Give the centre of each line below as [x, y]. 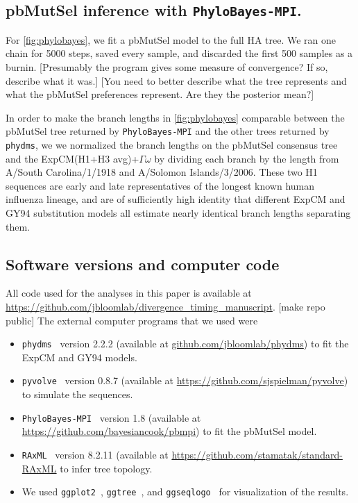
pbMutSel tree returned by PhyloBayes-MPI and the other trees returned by [168, 131]
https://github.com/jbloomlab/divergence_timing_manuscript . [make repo [165, 307]
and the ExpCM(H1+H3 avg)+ [73, 158]
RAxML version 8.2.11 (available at [95, 454]
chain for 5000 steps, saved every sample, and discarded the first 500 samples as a [179, 53]
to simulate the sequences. [77, 394]
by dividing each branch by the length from [247, 158]
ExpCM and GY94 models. [79, 357]
